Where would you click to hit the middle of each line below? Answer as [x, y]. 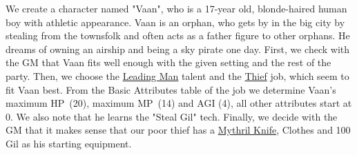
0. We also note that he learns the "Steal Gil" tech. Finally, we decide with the [172, 116]
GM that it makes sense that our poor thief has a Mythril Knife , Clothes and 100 [178, 130]
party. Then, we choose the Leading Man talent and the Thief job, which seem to [177, 75]
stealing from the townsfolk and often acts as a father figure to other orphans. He [178, 35]
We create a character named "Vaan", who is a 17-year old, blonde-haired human [176, 8]
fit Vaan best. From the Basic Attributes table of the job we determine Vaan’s [171, 89]
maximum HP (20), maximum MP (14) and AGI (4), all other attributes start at [179, 103]
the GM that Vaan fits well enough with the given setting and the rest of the [168, 62]
